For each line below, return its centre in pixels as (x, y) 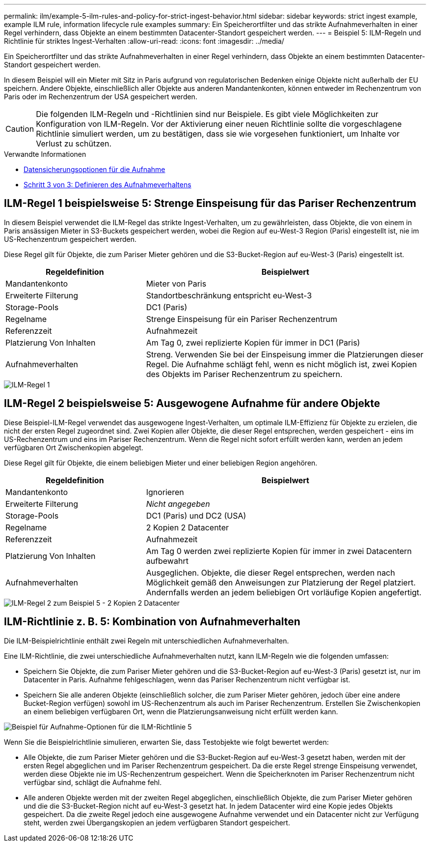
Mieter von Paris (176, 283)
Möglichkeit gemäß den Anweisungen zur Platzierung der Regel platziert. (281, 582)
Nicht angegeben (178, 504)
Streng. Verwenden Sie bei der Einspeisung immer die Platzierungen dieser (285, 354)
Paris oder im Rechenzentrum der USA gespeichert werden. (101, 97)
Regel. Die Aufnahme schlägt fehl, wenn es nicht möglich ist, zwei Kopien (282, 364)
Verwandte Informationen (45, 154)
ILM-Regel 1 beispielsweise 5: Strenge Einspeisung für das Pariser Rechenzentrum (210, 204)
